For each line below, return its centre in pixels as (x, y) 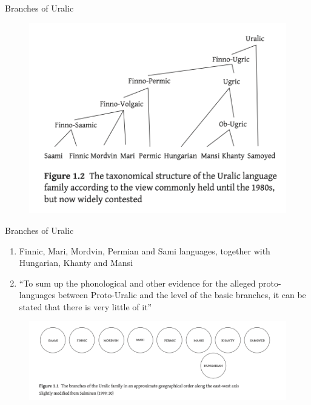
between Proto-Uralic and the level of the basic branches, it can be (182, 295)
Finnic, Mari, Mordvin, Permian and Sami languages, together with (145, 250)
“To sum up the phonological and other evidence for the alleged (137, 283)
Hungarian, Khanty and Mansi (76, 263)
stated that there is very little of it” (85, 306)
